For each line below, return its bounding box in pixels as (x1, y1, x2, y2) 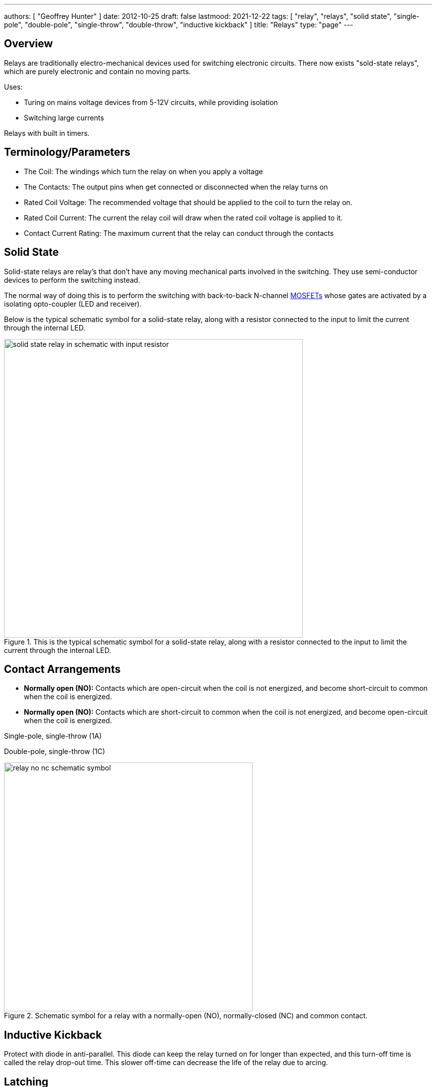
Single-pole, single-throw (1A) (4, 732, 102, 741)
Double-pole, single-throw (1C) (4, 747, 106, 756)
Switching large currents (24, 113, 104, 122)
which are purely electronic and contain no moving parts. (4, 67, 191, 76)
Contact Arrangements (4, 662, 121, 675)
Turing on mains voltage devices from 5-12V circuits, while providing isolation (24, 98, 278, 107)
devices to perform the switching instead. (4, 275, 140, 284)
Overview (4, 37, 53, 50)
